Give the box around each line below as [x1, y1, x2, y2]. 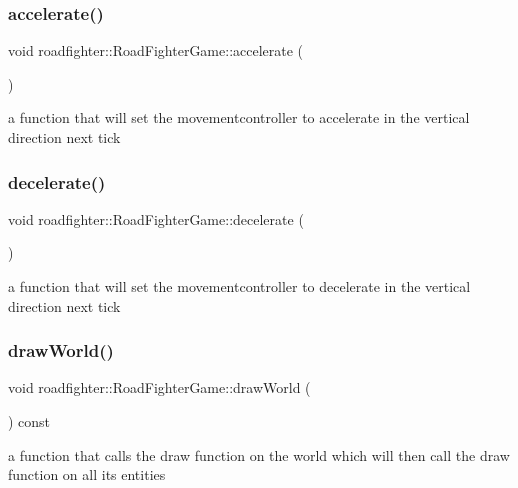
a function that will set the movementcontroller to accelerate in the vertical [8, 107, 470, 128]
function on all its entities [8, 464, 166, 485]
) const [8, 411, 51, 431]
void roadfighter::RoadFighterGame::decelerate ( [8, 208, 304, 229]
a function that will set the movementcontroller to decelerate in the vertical [8, 276, 471, 296]
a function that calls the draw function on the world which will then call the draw [8, 444, 510, 465]
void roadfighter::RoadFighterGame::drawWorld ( [8, 377, 311, 398]
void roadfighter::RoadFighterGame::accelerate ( [8, 40, 304, 61]
